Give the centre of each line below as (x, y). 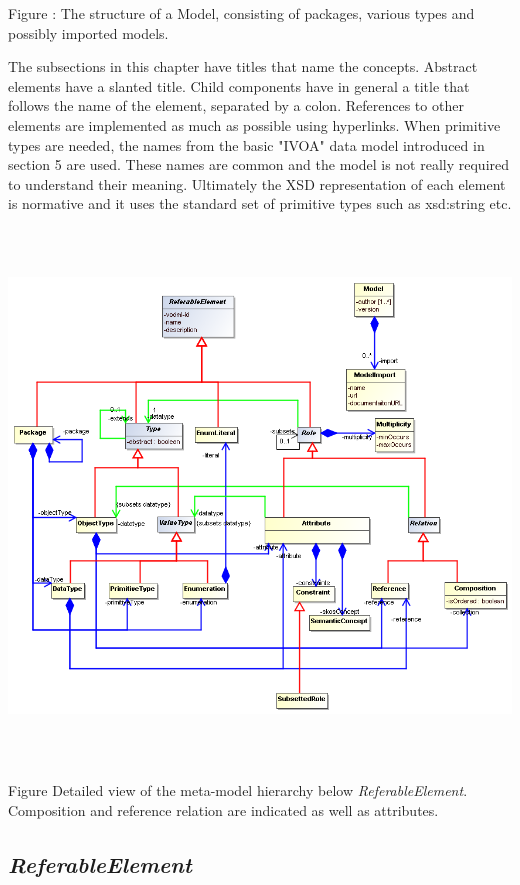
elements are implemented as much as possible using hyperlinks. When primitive (254, 124)
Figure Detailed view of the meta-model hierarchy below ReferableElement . (238, 790)
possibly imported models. (88, 32)
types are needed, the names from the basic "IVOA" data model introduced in (246, 144)
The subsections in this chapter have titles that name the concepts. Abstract (243, 66)
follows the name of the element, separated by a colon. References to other (236, 105)
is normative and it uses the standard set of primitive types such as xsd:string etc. (260, 203)
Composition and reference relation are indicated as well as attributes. (223, 809)
